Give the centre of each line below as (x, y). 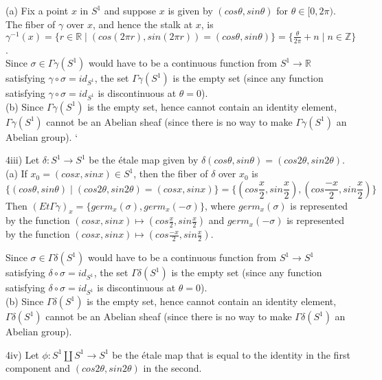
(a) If (16, 174)
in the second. (172, 368)
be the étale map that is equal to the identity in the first (231, 354)
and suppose (130, 10)
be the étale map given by (144, 160)
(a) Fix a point (37, 10)
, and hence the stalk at (143, 24)
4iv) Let (22, 354)
